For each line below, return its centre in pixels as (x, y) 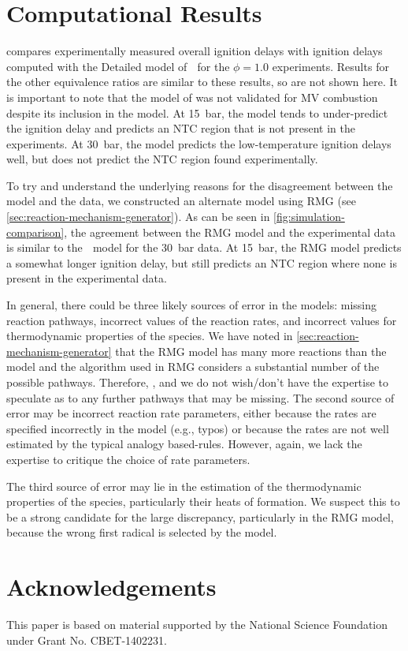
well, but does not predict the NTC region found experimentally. (162, 159)
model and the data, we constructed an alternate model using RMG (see (181, 201)
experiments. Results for (330, 66)
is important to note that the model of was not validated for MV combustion (192, 97)
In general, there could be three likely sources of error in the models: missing (192, 305)
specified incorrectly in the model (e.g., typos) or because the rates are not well (198, 428)
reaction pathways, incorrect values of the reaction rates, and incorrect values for (202, 320)
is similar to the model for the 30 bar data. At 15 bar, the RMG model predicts (204, 247)
